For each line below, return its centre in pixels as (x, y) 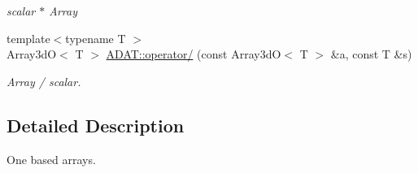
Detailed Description (96, 125)
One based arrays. (51, 159)
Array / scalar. (44, 81)
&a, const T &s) (371, 54)
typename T (96, 38)
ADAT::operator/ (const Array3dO (194, 54)
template (28, 38)
